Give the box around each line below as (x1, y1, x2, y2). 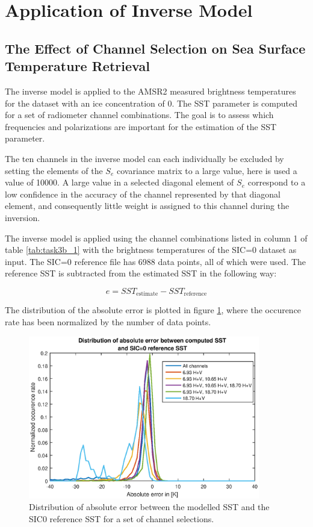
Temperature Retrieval (5, 57, 150, 75)
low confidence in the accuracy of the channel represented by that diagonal (5, 187, 280, 200)
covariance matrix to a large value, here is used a (116, 164, 297, 176)
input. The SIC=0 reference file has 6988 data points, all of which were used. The (5, 255, 306, 267)
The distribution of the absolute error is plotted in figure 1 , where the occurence (5, 304, 302, 316)
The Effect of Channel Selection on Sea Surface (5, 39, 306, 57)
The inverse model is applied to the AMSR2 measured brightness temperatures (5, 84, 296, 97)
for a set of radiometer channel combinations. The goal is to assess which (5, 108, 274, 121)
